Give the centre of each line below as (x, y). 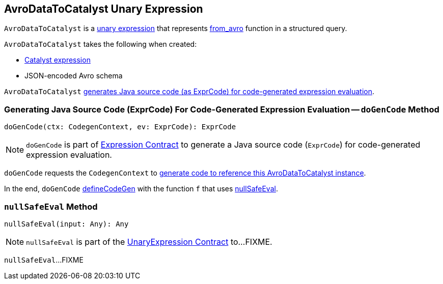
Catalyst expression (58, 60)
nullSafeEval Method (51, 206)
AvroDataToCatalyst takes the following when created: (101, 44)
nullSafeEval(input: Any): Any (66, 224)
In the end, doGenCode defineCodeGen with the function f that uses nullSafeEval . (141, 189)
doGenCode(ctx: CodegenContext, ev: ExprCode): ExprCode (120, 127)
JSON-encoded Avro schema (74, 76)
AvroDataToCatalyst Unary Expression (104, 9)
